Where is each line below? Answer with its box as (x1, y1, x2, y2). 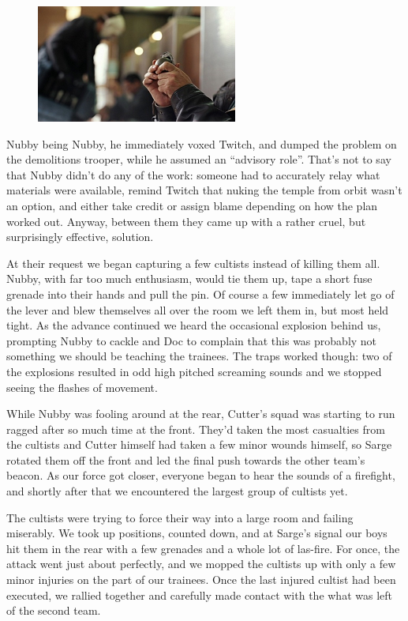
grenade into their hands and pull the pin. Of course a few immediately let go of (6, 285, 395, 302)
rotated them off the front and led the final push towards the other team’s (6, 451, 365, 468)
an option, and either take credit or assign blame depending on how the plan (6, 197, 378, 213)
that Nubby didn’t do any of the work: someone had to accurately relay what (6, 166, 380, 183)
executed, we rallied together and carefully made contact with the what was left (6, 586, 392, 603)
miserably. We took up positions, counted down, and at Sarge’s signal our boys (6, 525, 387, 541)
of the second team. (6, 602, 101, 619)
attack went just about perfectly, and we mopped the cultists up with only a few (6, 555, 396, 572)
